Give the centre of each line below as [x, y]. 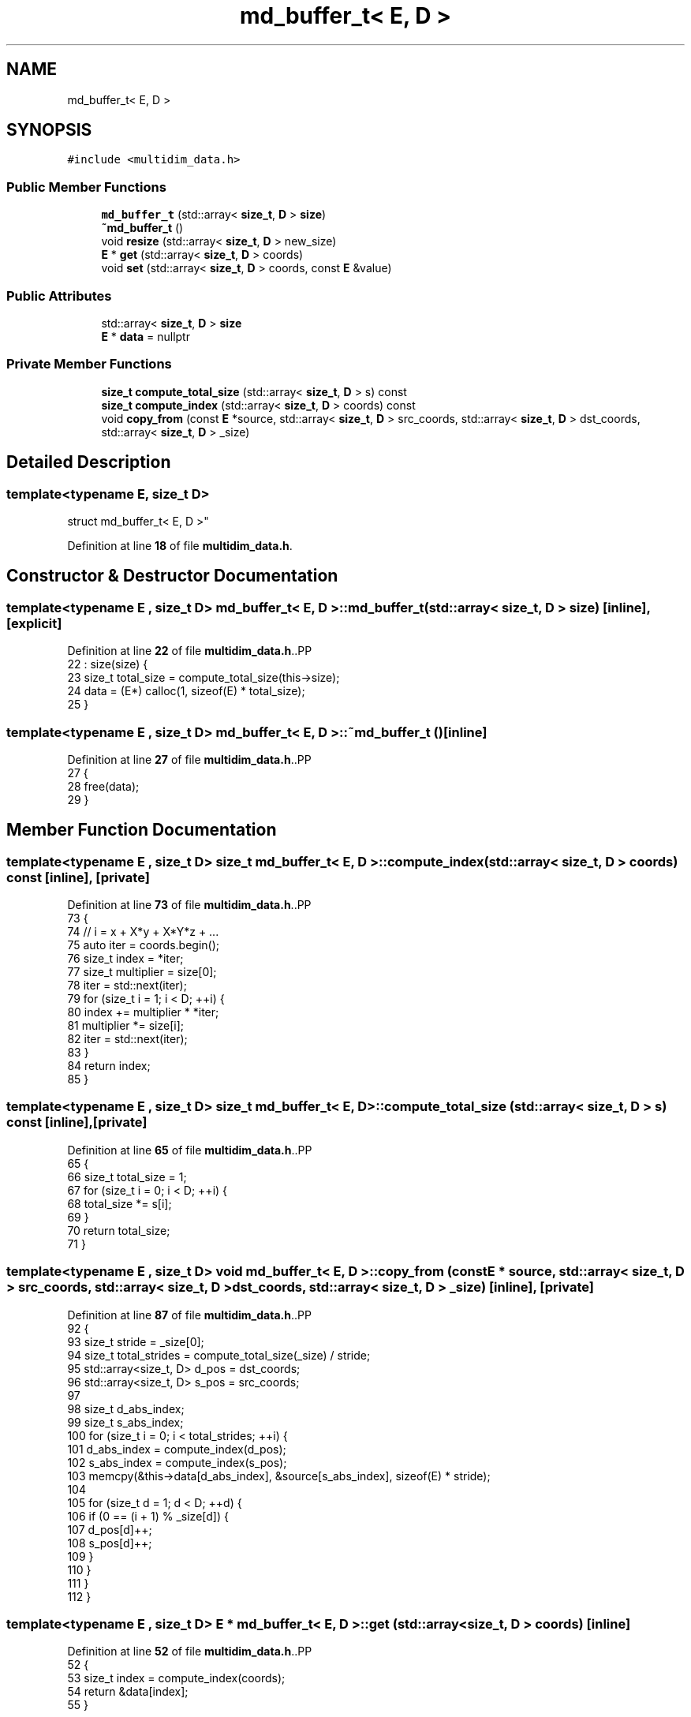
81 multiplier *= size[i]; [126, 1026]
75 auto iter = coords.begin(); [143, 945]
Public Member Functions [86, 187]
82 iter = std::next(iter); [127, 1039]
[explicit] [34, 623]
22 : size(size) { [108, 664]
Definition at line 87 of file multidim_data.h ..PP [189, 1315]
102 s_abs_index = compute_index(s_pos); [177, 1462]
